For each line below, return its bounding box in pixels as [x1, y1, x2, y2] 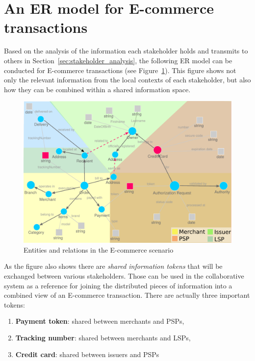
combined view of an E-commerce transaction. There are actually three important [4, 290, 250, 300]
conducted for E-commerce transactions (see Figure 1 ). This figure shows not [4, 65, 236, 75]
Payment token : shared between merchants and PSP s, [15, 316, 184, 326]
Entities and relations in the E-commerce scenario [24, 244, 174, 255]
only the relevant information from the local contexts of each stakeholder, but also [4, 75, 251, 85]
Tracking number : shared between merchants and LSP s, [15, 333, 191, 343]
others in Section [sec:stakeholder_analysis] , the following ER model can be [4, 55, 232, 65]
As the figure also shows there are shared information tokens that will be [4, 261, 223, 271]
